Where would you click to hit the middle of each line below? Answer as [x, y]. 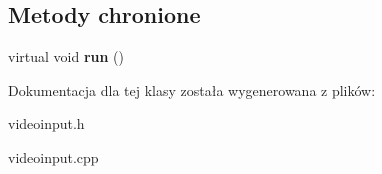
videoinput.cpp [53, 156]
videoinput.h [46, 123]
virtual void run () [66, 56]
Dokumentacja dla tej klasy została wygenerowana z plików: [192, 89]
